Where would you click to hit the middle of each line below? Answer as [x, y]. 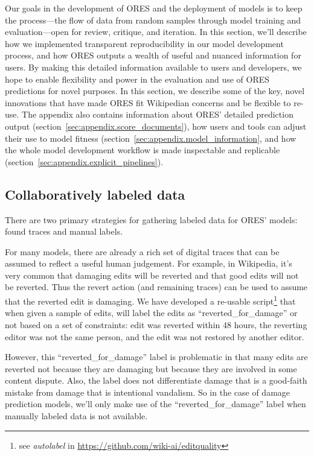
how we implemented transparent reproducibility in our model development [144, 43]
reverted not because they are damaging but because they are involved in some [151, 368]
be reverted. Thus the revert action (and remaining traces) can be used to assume [156, 287]
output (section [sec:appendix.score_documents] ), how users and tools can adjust [156, 126]
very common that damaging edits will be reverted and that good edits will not [152, 275]
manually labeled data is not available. [76, 416]
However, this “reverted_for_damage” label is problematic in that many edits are [156, 357]
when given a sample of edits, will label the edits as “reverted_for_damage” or [151, 313]
